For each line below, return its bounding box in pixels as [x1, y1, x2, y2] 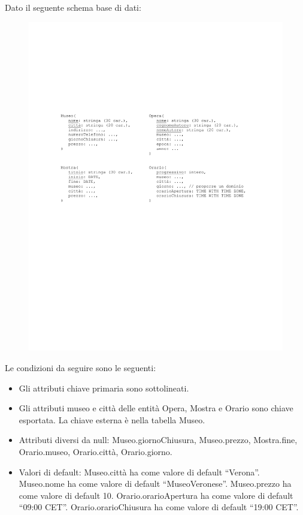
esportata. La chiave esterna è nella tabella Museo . [19, 413, 205, 426]
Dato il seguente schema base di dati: [5, 1, 141, 13]
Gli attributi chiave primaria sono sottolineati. [19, 381, 189, 394]
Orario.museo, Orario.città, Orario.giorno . [19, 445, 172, 458]
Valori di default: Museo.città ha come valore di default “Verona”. [19, 465, 260, 478]
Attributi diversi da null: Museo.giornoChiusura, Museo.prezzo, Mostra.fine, [19, 433, 298, 446]
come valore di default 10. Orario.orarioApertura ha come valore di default [19, 489, 293, 501]
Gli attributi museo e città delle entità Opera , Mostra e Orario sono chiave [19, 402, 293, 414]
